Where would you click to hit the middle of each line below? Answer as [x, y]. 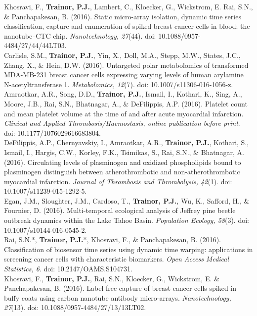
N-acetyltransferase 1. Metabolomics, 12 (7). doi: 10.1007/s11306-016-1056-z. [119, 84]
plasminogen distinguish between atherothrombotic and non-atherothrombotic [122, 172]
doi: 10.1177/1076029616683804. [53, 132]
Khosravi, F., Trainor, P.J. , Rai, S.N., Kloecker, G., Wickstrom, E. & [112, 278]
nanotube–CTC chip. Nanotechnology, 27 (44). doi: [80, 35]
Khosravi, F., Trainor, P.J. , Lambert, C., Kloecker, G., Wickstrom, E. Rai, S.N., [128, 6]
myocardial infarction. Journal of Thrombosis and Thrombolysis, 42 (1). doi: [118, 181]
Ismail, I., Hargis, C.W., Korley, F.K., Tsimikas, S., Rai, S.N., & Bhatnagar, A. [124, 152]
